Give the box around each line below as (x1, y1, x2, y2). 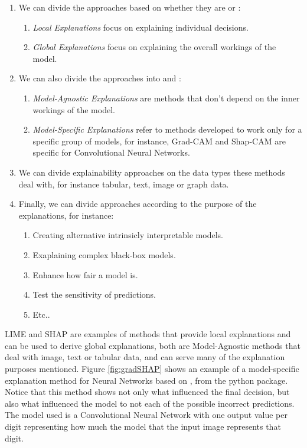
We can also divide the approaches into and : (18, 72, 181, 84)
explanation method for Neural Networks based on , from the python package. (5, 374, 288, 386)
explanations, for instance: (18, 209, 114, 221)
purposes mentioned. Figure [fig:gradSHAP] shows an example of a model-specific (5, 363, 299, 375)
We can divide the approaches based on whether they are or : (18, 1, 241, 13)
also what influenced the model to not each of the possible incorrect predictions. (5, 397, 295, 409)
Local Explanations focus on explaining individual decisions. (32, 21, 249, 33)
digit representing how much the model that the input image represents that (5, 420, 281, 433)
